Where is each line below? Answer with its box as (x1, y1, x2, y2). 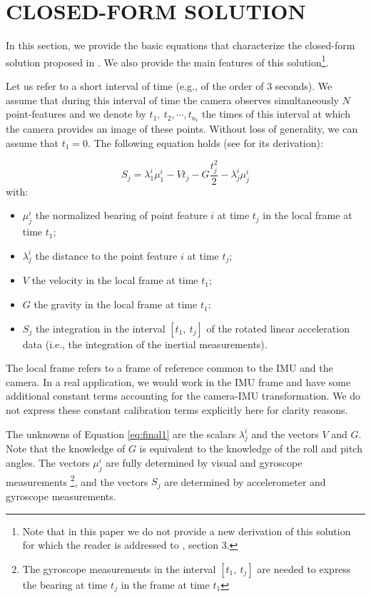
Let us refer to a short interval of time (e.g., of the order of (6, 78, 264, 93)
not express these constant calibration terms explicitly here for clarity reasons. (6, 402, 348, 417)
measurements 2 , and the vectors (6, 472, 148, 489)
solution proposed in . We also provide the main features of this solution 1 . (6, 52, 329, 69)
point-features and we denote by (6, 106, 146, 121)
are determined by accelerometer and (164, 474, 326, 489)
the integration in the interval (35, 320, 166, 335)
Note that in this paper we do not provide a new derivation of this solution (22, 523, 351, 538)
